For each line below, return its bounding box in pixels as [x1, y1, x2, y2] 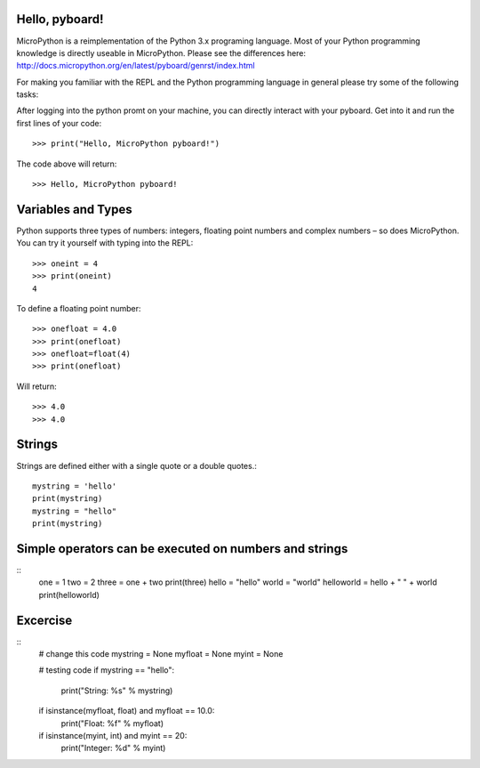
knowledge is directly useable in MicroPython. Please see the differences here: [16, 47, 307, 58]
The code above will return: [16, 158, 117, 169]
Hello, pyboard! [16, 12, 104, 27]
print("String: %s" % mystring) [60, 685, 173, 696]
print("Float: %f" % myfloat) [60, 717, 164, 729]
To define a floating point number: [16, 303, 141, 313]
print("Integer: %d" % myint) [60, 743, 166, 754]
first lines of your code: [16, 117, 102, 128]
